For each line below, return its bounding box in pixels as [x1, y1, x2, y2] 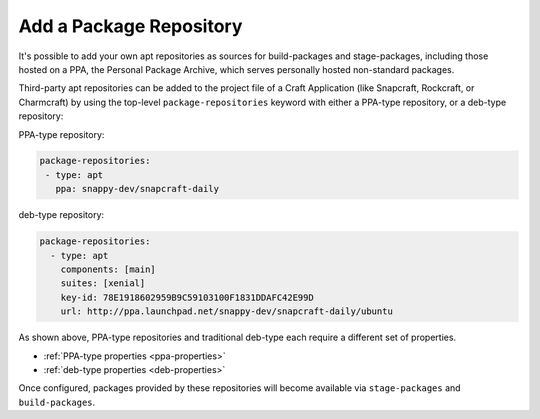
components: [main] [60, 264, 157, 275]
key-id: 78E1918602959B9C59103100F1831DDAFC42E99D [60, 291, 314, 303]
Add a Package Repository [18, 15, 243, 37]
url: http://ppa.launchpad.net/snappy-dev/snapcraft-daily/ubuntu [60, 306, 394, 317]
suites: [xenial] [60, 278, 146, 289]
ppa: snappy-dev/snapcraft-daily [55, 183, 220, 195]
